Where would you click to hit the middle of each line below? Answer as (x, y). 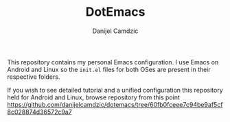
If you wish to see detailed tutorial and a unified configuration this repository (115, 90)
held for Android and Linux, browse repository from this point (94, 97)
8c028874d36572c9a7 (39, 112)
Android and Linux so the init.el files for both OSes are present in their (109, 69)
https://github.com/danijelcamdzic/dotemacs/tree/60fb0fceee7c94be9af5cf (115, 104)
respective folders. (34, 77)
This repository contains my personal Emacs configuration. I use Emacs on (113, 62)
